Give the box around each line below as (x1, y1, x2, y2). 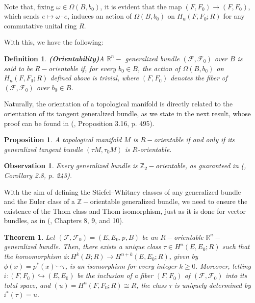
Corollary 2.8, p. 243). (4, 170, 72, 180)
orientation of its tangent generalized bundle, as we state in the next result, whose (4, 108, 251, 118)
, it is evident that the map (100, 1, 182, 11)
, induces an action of (67, 11, 132, 21)
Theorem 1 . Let (4, 231, 55, 242)
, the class (136, 279, 167, 290)
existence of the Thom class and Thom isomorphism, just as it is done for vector (4, 205, 246, 216)
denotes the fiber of (170, 73, 228, 83)
